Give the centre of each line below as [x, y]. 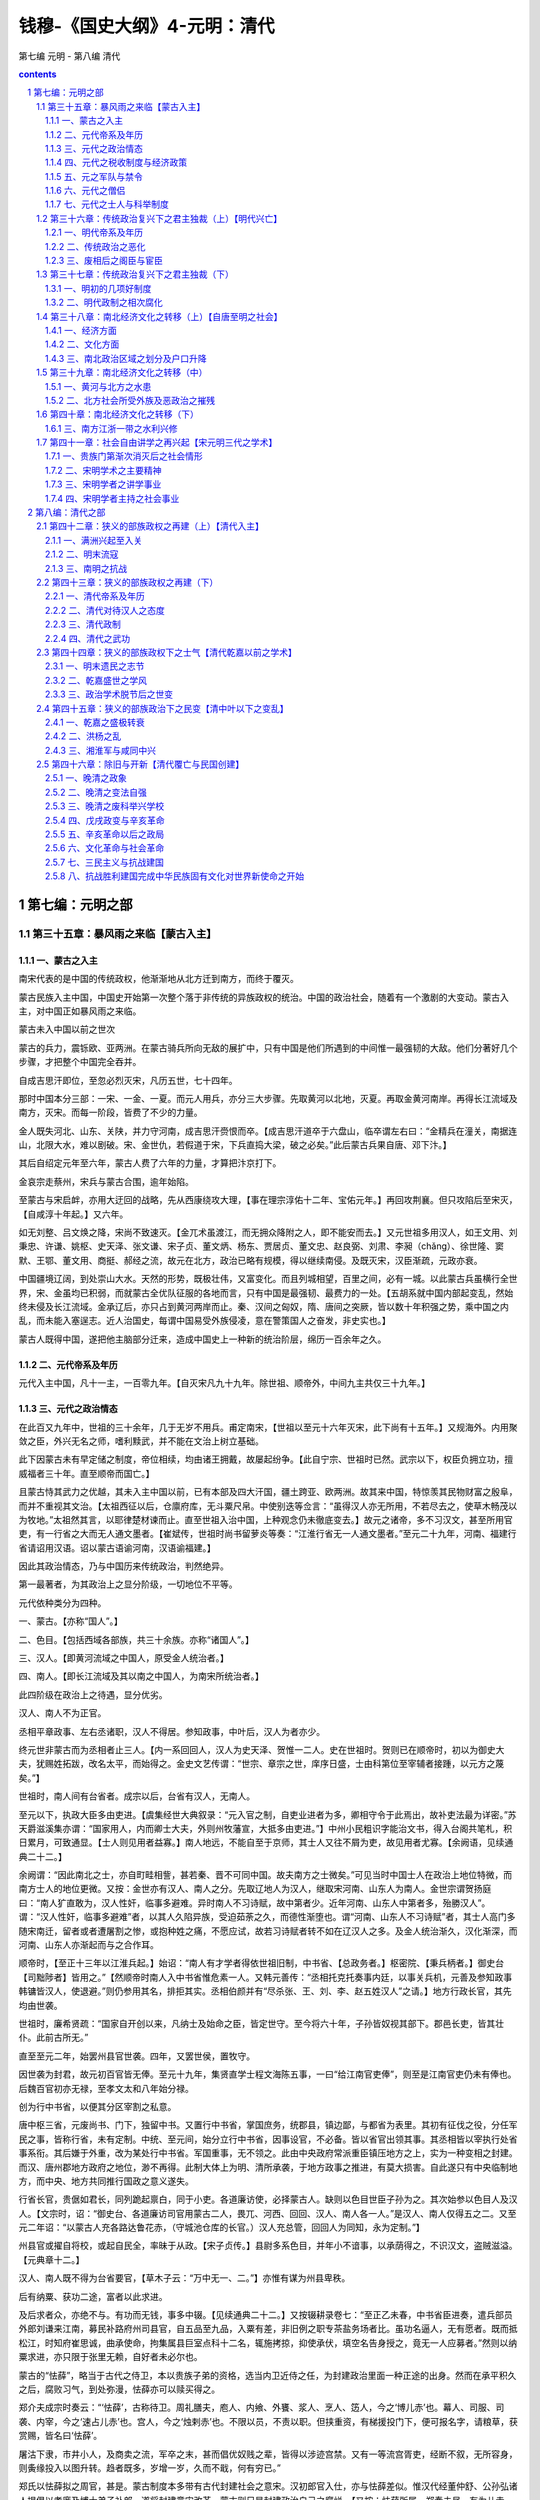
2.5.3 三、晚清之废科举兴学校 [105, 806]
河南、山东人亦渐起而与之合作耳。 [88, 1945]
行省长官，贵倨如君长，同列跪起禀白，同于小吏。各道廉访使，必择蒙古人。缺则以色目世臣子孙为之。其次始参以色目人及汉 [268, 2199]
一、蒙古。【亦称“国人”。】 [71, 1621]
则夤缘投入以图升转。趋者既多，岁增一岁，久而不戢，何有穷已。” [150, 2467]
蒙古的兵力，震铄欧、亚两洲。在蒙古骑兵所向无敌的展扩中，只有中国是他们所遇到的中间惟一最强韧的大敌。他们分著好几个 [268, 1047]
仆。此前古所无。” [53, 2037]
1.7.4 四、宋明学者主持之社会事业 [112, 498]
